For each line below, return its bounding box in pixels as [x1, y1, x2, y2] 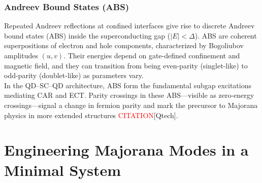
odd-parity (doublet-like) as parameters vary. [4, 70, 144, 81]
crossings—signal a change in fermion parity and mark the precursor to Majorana [4, 99, 258, 110]
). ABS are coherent [194, 30, 257, 41]
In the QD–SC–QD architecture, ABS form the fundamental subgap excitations [4, 80, 251, 90]
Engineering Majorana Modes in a [4, 139, 249, 160]
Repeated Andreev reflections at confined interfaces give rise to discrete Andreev [4, 20, 255, 31]
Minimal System [4, 159, 121, 180]
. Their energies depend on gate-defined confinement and [63, 50, 240, 60]
